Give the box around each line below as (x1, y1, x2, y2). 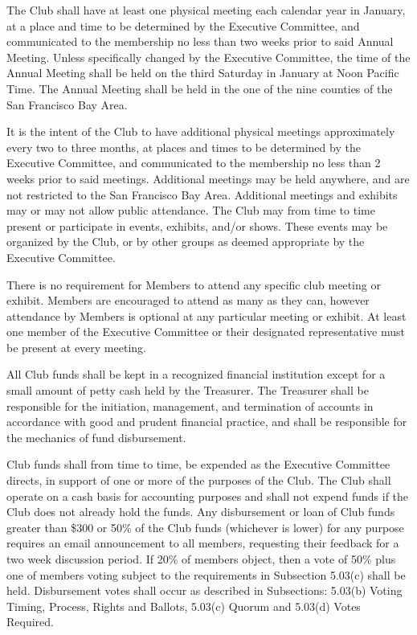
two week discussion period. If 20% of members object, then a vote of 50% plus (6, 551, 396, 567)
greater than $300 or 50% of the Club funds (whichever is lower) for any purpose (6, 518, 404, 535)
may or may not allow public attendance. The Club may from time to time (6, 202, 375, 219)
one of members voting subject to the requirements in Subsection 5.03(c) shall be (6, 566, 406, 583)
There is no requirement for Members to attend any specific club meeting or (6, 276, 381, 293)
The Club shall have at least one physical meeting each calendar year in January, (6, 2, 406, 18)
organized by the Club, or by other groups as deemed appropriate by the (6, 233, 365, 250)
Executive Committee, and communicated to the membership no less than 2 (6, 154, 381, 171)
